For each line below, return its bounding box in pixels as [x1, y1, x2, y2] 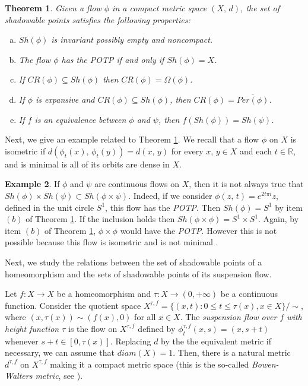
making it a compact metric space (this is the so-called [50, 357, 249, 370]
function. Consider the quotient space [5, 299, 141, 311]
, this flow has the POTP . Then [105, 201, 221, 213]
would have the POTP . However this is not [120, 224, 277, 236]
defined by [138, 322, 176, 334]
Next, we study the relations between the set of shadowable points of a [5, 255, 262, 268]
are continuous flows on [94, 178, 180, 190]
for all [134, 311, 156, 323]
